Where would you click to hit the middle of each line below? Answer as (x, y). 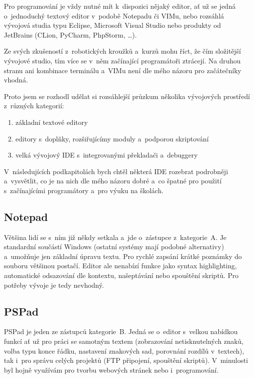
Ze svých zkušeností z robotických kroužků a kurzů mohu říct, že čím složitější (123, 51)
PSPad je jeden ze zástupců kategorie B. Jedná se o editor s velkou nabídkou (121, 331)
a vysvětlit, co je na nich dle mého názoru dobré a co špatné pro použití (113, 181)
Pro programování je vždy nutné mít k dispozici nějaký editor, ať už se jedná (120, 6)
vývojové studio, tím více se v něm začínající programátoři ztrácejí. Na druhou (122, 60)
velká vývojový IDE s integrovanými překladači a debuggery (106, 155)
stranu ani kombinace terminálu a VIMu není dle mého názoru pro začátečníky (123, 70)
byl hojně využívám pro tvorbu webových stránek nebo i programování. (111, 369)
